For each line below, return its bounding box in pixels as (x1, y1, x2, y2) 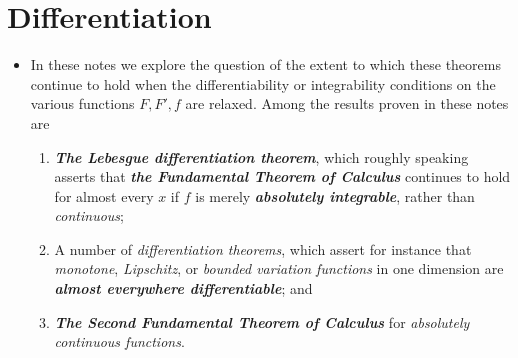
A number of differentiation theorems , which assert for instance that (54, 238, 472, 259)
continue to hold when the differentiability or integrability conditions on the (30, 73, 496, 94)
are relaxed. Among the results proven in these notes (185, 93, 509, 114)
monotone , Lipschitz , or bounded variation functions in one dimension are (54, 258, 504, 279)
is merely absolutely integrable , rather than (195, 185, 475, 206)
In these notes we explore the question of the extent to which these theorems (30, 54, 501, 75)
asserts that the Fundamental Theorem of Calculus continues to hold (54, 166, 511, 187)
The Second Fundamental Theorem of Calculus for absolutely (54, 311, 470, 332)
